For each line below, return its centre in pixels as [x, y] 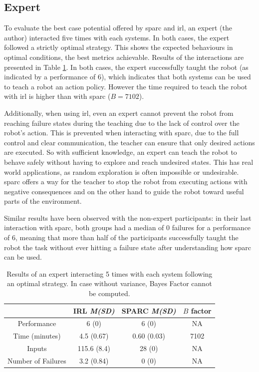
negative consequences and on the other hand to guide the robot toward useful [124, 191]
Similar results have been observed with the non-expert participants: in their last [128, 217]
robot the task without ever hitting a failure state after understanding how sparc [128, 247]
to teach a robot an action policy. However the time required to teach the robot [126, 86]
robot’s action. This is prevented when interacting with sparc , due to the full [122, 133]
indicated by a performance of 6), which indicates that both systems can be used [128, 77]
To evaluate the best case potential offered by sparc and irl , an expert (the [118, 28]
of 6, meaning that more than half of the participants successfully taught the [121, 237]
